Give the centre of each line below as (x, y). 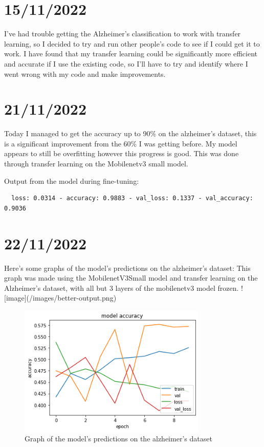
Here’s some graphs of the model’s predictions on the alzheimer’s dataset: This (127, 268)
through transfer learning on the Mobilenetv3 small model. (96, 163)
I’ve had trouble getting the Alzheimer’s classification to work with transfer (123, 34)
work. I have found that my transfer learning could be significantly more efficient (131, 54)
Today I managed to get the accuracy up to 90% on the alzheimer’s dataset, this (130, 133)
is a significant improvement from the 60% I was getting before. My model (121, 143)
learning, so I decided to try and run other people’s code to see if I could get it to (132, 43)
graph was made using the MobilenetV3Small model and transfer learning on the (131, 278)
